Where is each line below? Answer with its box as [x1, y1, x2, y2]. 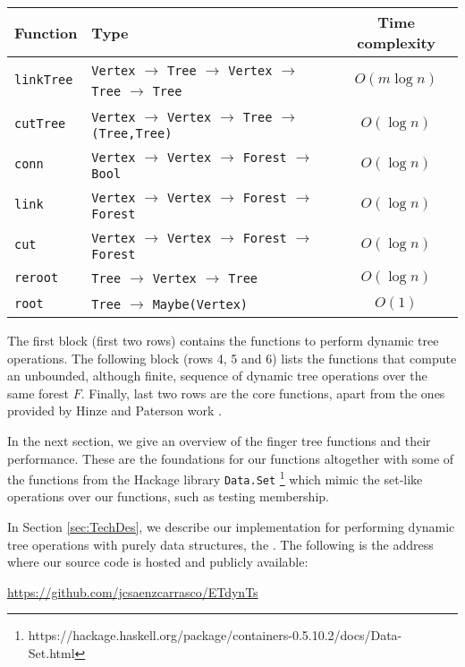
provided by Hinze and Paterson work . [7, 401, 222, 420]
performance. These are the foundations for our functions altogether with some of [7, 449, 454, 467]
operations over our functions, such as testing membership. [7, 487, 329, 506]
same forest [7, 383, 70, 402]
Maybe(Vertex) [152, 297, 249, 312]
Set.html [28, 644, 75, 663]
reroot [14, 269, 59, 285]
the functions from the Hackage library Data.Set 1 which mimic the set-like [7, 467, 423, 488]
